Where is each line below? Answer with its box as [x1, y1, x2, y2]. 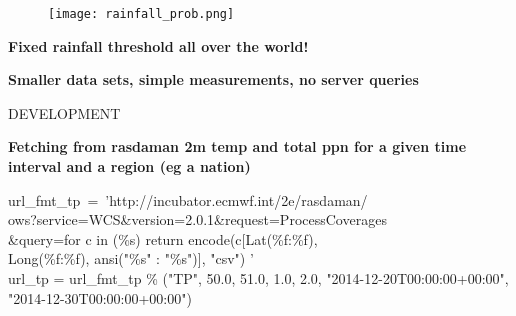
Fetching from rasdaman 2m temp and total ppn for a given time [8, 136, 467, 157]
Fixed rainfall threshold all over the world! [8, 35, 309, 56]
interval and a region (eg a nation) [8, 156, 251, 177]
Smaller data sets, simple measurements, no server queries [8, 69, 419, 90]
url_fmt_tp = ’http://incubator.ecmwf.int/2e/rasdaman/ [8, 189, 368, 210]
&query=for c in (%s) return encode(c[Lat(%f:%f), [8, 228, 318, 249]
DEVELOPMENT [8, 102, 121, 123]
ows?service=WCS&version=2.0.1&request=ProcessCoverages [8, 209, 387, 230]
